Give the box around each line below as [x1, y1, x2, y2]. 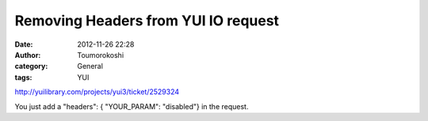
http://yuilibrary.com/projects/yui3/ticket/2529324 [14, 87, 180, 96]
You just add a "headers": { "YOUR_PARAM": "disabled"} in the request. [14, 101, 249, 111]
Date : [14, 40, 33, 49]
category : [14, 62, 48, 71]
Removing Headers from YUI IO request [14, 12, 280, 29]
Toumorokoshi [77, 50, 124, 59]
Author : [14, 50, 41, 59]
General [77, 62, 103, 71]
